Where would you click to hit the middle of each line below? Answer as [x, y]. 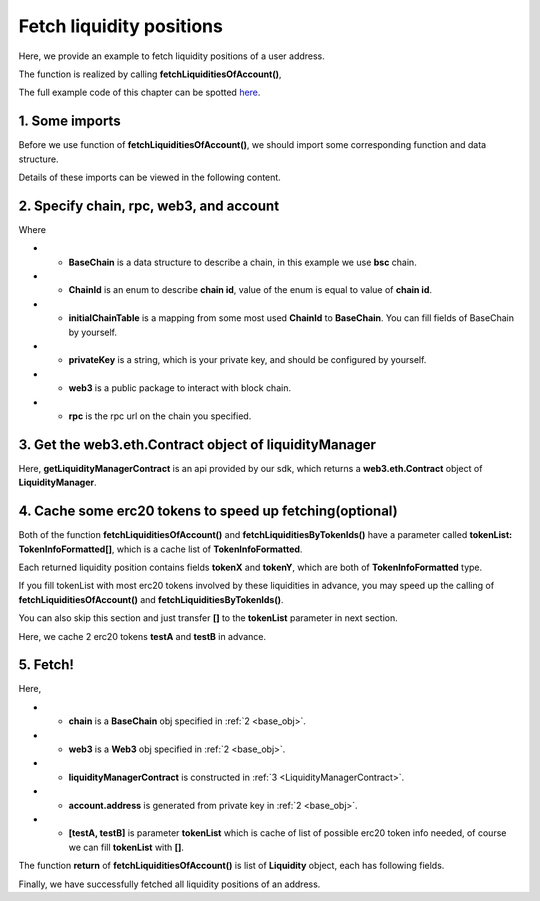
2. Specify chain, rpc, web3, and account [149, 205]
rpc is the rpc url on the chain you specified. [160, 416]
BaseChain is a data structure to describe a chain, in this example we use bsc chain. [242, 262]
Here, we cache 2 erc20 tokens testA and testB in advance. [142, 636]
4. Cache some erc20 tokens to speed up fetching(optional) [208, 511]
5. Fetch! [46, 665]
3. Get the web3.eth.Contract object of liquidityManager [197, 444]
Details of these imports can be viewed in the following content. [150, 177]
